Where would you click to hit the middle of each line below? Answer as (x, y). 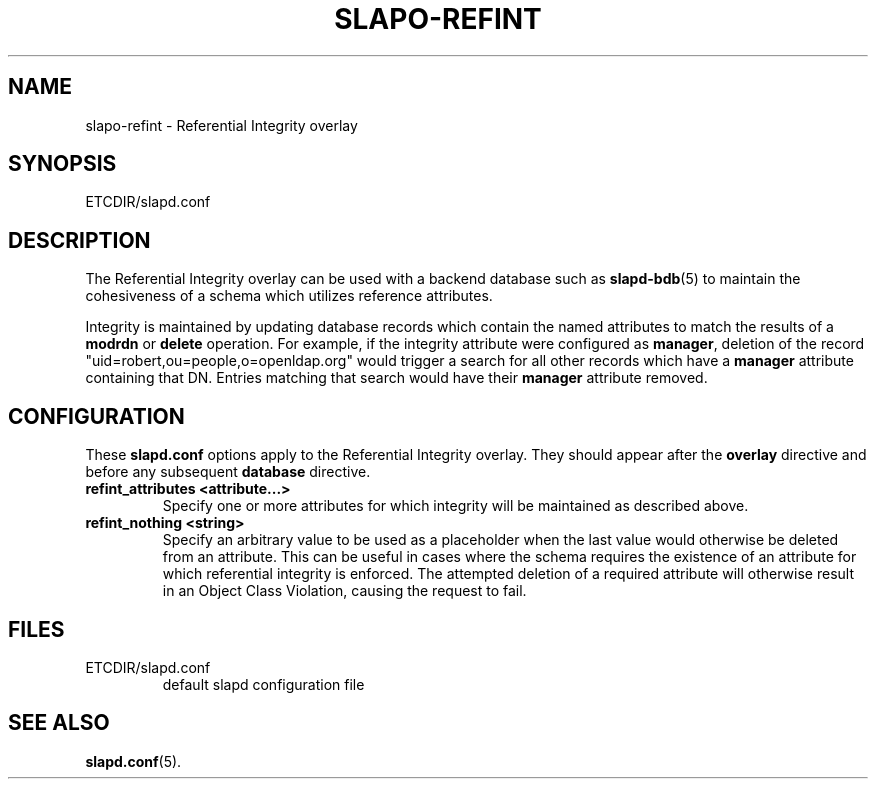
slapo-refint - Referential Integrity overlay (221, 125)
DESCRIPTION (79, 240)
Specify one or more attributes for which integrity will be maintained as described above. (455, 506)
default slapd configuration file (263, 684)
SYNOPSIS (62, 164)
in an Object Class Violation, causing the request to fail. (344, 591)
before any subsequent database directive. (228, 472)
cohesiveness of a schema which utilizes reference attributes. (289, 296)
